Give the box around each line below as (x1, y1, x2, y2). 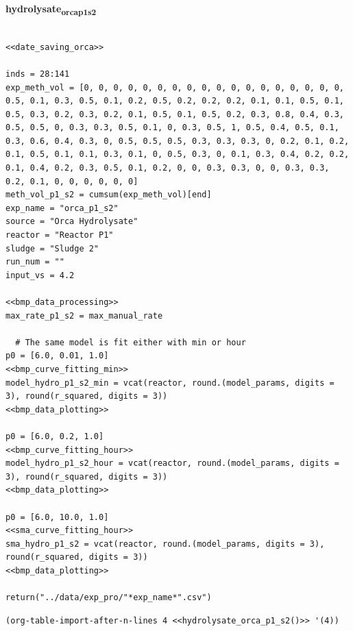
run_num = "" (5, 257, 64, 267)
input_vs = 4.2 (5, 270, 75, 280)
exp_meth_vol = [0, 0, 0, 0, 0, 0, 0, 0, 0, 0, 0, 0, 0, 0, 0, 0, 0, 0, (5, 82, 344, 92)
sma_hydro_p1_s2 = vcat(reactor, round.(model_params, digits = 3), (5, 539, 325, 549)
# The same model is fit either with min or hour (15, 337, 246, 347)
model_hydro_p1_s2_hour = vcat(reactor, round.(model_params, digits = (5, 458, 339, 469)
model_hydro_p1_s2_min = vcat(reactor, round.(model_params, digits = (5, 378, 334, 388)
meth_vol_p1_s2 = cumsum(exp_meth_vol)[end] (5, 190, 212, 200)
